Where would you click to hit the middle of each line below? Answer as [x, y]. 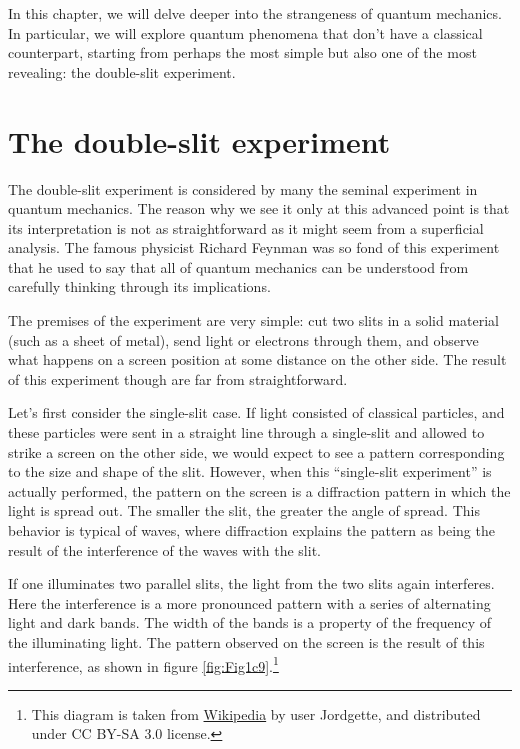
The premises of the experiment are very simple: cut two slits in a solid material [253, 320]
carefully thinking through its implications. [139, 286]
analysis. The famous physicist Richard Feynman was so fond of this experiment [254, 247]
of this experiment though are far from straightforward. [178, 378]
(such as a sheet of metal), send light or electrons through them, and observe [243, 339]
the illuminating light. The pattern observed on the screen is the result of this [246, 641]
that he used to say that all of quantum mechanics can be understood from [238, 266]
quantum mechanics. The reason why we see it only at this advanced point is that [259, 208]
